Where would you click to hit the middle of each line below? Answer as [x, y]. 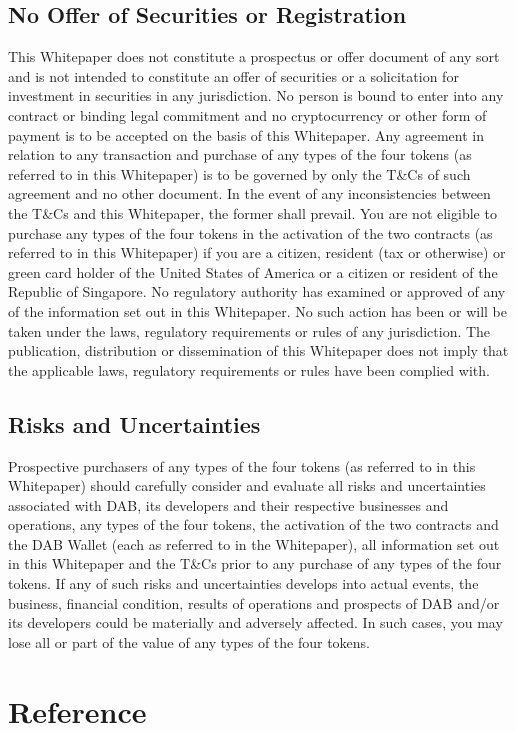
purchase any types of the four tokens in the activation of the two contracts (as [250, 232]
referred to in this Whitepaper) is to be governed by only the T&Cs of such [239, 173]
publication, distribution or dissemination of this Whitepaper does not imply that [258, 350]
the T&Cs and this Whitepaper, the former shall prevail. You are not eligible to [252, 212]
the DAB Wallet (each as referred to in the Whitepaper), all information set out [254, 543]
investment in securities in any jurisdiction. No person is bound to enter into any [256, 95]
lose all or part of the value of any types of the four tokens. [189, 641]
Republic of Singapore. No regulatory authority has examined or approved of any [257, 291]
